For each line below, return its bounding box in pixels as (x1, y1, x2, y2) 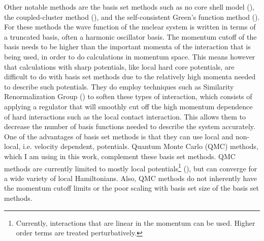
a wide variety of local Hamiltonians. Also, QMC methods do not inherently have (4, 172, 257, 183)
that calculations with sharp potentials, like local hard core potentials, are (4, 61, 235, 72)
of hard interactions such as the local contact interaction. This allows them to (4, 111, 246, 122)
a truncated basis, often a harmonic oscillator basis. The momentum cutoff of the (4, 31, 257, 42)
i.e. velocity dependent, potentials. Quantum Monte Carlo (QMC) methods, (22, 141, 258, 152)
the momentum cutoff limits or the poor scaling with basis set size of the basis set (4, 183, 259, 193)
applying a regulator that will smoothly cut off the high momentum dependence (4, 101, 253, 111)
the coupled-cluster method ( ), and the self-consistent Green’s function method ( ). (4, 11, 260, 22)
